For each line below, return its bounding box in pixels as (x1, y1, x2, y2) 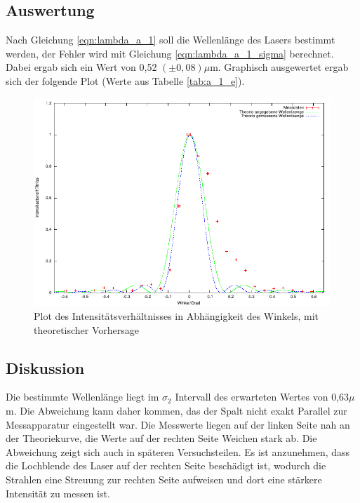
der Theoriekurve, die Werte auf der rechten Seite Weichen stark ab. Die (6, 431, 317, 445)
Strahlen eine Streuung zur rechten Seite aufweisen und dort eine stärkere (6, 471, 322, 486)
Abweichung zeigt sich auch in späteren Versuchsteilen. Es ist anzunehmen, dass (6, 444, 350, 459)
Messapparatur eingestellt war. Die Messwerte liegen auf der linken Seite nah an (6, 417, 350, 431)
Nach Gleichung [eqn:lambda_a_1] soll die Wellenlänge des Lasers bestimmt (6, 32, 335, 47)
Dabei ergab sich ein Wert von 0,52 (6, 60, 157, 74)
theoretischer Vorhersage (34, 322, 140, 337)
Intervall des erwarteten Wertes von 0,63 (175, 389, 349, 404)
